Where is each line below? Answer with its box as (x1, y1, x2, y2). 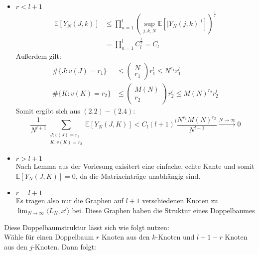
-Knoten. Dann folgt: (32, 241, 96, 252)
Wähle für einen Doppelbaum (4, 232, 94, 242)
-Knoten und (155, 232, 195, 242)
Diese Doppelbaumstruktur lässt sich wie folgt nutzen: (4, 222, 169, 232)
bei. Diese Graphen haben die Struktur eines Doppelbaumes (72, 205, 255, 216)
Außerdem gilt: (15, 51, 61, 61)
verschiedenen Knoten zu (142, 195, 218, 206)
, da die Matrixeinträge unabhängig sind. (75, 170, 201, 181)
